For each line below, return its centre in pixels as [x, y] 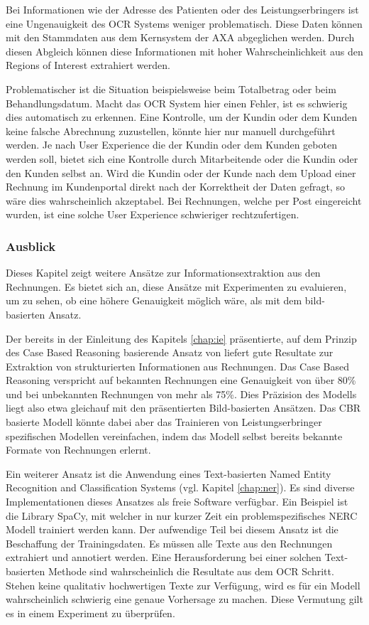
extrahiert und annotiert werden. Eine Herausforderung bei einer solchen [164, 557]
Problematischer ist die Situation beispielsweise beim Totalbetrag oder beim [171, 89]
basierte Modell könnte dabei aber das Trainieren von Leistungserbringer [164, 422]
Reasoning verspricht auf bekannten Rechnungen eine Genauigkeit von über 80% [181, 380]
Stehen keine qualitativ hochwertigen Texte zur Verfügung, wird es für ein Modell [183, 585]
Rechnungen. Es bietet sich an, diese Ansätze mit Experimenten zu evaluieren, [176, 286]
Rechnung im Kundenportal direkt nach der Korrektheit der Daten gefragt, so [175, 187]
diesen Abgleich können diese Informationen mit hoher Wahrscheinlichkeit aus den [184, 51]
